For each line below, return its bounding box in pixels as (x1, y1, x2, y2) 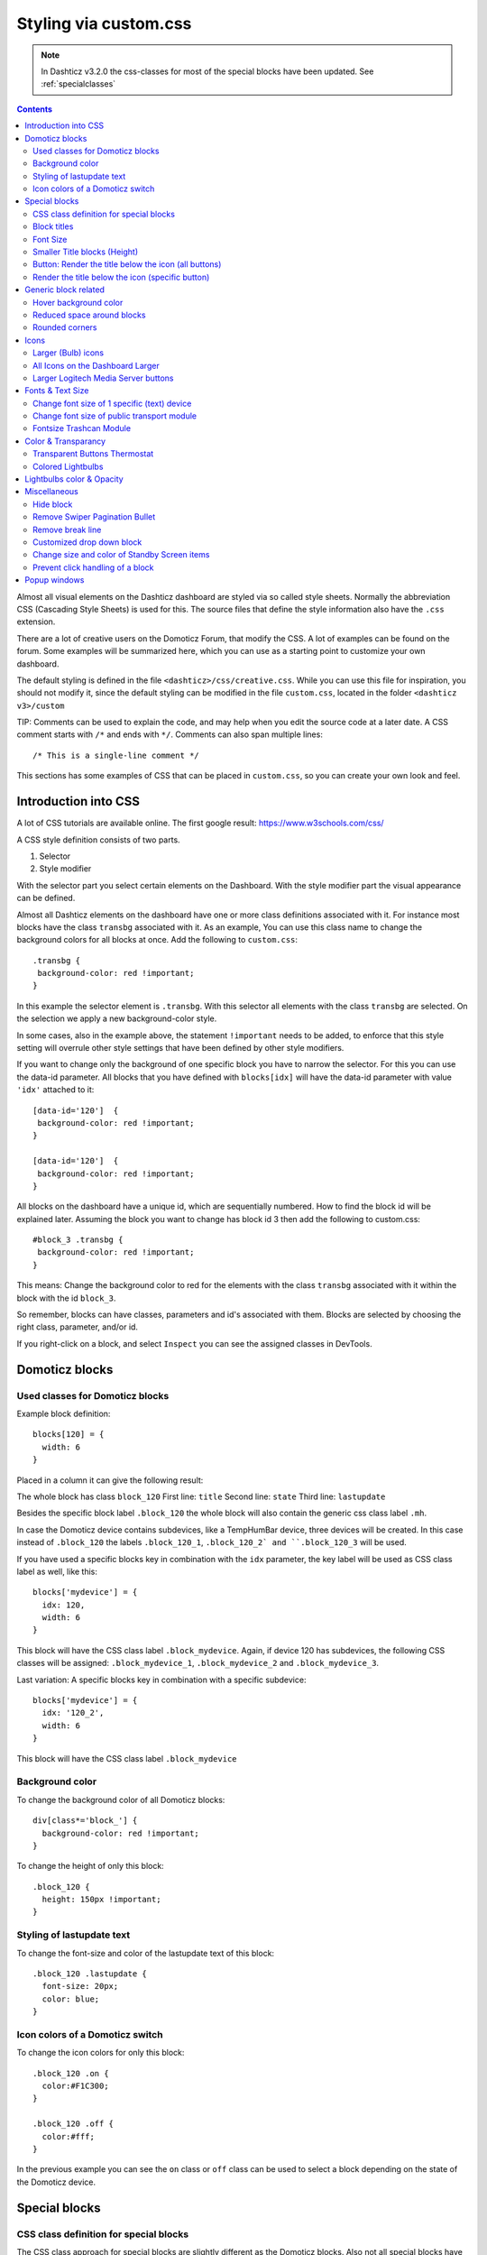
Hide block (32, 499, 73, 510)
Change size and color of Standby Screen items (32, 549, 210, 560)
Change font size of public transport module (32, 410, 198, 421)
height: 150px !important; (41, 1894, 161, 1905)
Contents (16, 104, 53, 115)
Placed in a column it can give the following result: (16, 1475, 204, 1486)
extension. (16, 616, 56, 627)
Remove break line (32, 524, 102, 535)
